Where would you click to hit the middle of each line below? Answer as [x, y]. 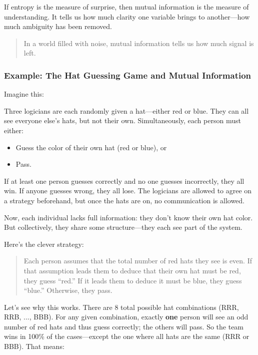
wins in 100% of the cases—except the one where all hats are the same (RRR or [127, 336]
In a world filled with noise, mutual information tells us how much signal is [139, 43]
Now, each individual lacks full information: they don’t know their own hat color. [128, 217]
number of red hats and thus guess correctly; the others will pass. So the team [124, 326]
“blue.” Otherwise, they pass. [68, 290]
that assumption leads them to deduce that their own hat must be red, [132, 270]
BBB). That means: [34, 346]
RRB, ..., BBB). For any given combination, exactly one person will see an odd [126, 317]
